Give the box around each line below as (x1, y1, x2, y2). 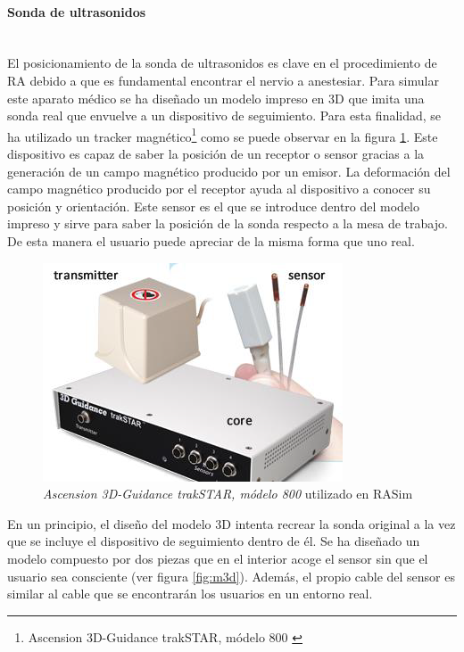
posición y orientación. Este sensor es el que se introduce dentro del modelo (7, 196, 419, 215)
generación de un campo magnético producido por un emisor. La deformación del (7, 161, 451, 180)
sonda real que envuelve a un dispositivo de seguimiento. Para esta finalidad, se (7, 106, 442, 125)
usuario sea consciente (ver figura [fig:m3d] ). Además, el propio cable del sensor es (7, 566, 455, 585)
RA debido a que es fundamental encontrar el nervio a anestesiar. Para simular (7, 70, 439, 89)
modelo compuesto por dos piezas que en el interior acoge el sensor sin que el (7, 549, 428, 567)
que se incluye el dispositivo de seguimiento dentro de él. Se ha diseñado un (7, 532, 420, 550)
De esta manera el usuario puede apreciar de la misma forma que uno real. (7, 231, 415, 250)
